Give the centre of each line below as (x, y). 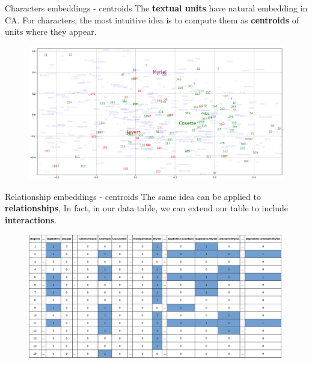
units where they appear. (51, 32)
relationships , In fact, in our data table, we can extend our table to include (147, 208)
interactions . (31, 219)
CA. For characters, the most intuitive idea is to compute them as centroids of (152, 20)
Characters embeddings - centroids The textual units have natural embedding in (156, 8)
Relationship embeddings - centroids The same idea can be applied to (133, 196)
